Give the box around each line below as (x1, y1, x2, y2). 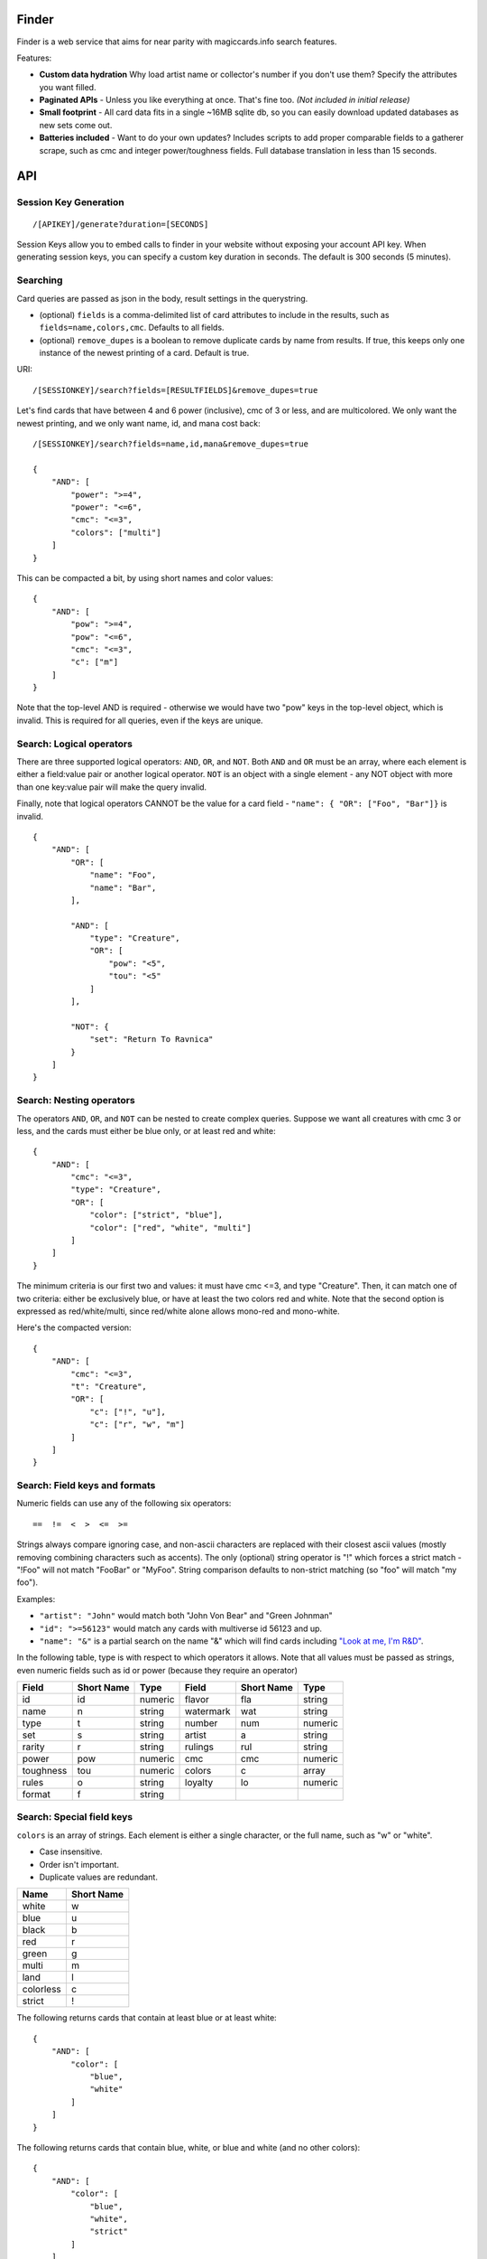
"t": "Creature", (70, 1381, 148, 1392)
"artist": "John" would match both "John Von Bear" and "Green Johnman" (39, 1610, 333, 1621)
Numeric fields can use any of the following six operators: (16, 1498, 232, 1509)
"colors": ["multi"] (70, 527, 161, 538)
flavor (185, 1693, 209, 1706)
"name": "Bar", (89, 882, 157, 893)
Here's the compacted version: (16, 1322, 132, 1333)
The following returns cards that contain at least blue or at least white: (16, 2012, 277, 2023)
